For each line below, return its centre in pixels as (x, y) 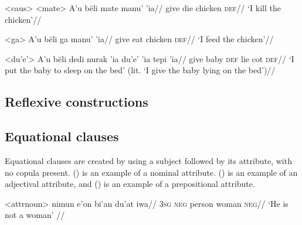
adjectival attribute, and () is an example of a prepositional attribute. (130, 184)
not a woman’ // (35, 215)
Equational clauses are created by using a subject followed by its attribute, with (148, 160)
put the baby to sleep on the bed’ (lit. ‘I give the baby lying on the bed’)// (140, 70)
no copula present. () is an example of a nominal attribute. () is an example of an (151, 172)
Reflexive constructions (77, 102)
